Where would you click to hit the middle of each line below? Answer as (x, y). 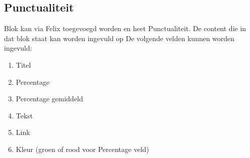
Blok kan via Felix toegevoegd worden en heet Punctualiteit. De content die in (125, 28)
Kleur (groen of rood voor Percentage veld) (82, 149)
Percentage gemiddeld (50, 99)
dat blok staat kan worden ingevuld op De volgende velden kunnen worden (119, 38)
